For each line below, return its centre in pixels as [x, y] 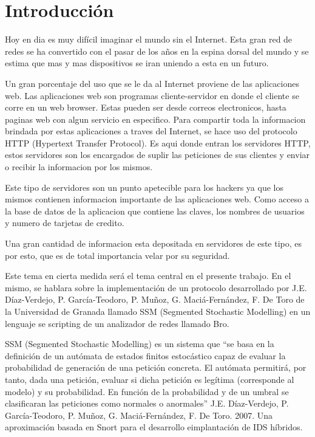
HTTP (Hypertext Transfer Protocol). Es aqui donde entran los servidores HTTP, [158, 143]
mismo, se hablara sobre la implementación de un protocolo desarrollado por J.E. [156, 287]
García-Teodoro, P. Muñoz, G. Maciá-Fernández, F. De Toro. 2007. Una [139, 415]
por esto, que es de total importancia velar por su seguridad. [117, 255]
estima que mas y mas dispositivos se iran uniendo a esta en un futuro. [137, 63]
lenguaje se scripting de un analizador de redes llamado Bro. [117, 323]
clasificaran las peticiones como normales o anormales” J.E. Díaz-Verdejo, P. [147, 403]
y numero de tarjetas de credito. [65, 223]
